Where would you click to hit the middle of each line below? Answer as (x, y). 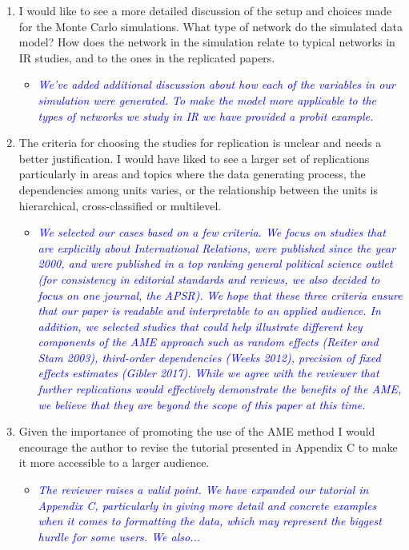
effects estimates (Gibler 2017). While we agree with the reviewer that (209, 373)
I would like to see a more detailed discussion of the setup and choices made (205, 10)
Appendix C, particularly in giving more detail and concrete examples (207, 505)
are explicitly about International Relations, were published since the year (217, 247)
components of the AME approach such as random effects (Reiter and (208, 342)
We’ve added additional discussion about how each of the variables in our (217, 84)
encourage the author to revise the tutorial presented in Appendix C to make (208, 446)
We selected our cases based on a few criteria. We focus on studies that (212, 232)
